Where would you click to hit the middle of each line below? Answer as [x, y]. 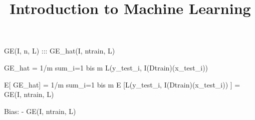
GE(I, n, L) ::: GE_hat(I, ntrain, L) [60, 51]
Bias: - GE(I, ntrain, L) [40, 111]
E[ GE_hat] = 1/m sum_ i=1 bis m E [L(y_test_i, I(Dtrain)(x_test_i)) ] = [122, 84]
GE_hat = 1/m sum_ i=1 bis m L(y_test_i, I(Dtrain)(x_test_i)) [106, 67]
